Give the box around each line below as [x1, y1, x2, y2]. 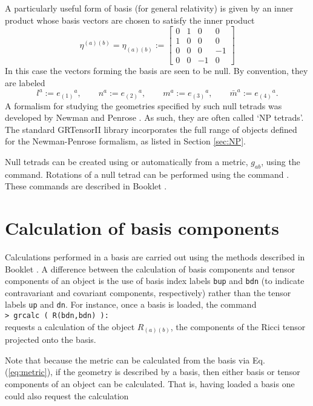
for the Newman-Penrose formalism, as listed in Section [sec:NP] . [5, 135, 246, 147]
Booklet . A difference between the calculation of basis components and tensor [5, 262, 295, 275]
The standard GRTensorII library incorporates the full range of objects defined [5, 123, 297, 135]
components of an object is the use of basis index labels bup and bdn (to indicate [5, 274, 305, 287]
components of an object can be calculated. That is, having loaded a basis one [5, 377, 295, 390]
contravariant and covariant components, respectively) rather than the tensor [5, 286, 291, 299]
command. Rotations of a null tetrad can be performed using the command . [5, 167, 289, 180]
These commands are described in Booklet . [5, 180, 167, 192]
